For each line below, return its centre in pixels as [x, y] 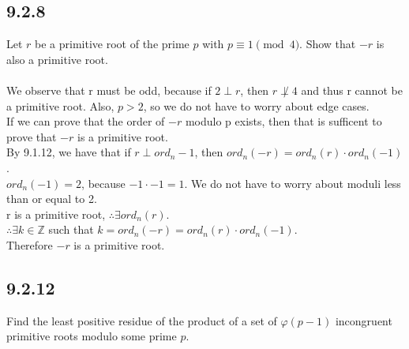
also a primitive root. [57, 59]
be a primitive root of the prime [112, 44]
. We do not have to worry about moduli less [293, 183]
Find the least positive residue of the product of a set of [142, 320]
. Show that [328, 44]
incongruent [364, 320]
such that [71, 229]
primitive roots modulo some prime [92, 336]
